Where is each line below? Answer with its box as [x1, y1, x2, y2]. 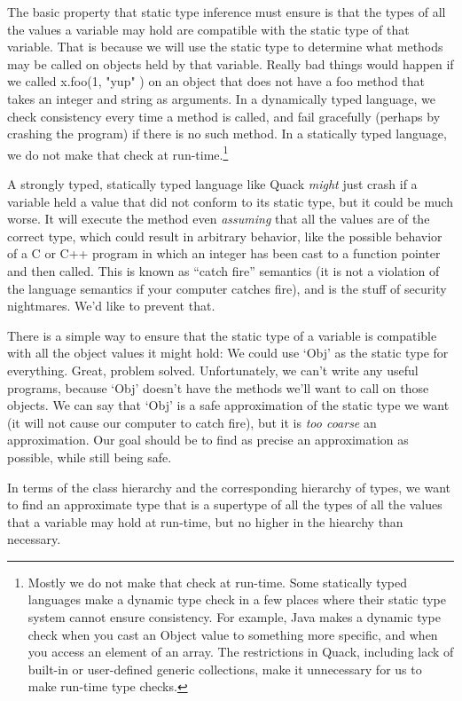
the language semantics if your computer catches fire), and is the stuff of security [7, 279, 447, 297]
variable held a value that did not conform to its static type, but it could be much [7, 192, 454, 210]
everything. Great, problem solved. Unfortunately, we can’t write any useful [7, 360, 419, 379]
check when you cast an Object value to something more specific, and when [27, 625, 438, 643]
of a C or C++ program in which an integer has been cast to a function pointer [7, 244, 441, 263]
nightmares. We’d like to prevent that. [7, 296, 215, 315]
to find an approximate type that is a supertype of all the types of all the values [7, 495, 442, 514]
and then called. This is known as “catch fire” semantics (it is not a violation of [7, 261, 440, 280]
